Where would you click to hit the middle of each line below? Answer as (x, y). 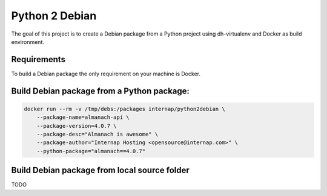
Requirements (38, 59)
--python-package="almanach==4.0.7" (91, 151)
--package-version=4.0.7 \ (77, 126)
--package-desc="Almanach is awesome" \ (97, 134)
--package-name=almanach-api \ (83, 117)
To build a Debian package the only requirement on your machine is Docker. (106, 74)
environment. (28, 42)
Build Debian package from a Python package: (101, 91)
